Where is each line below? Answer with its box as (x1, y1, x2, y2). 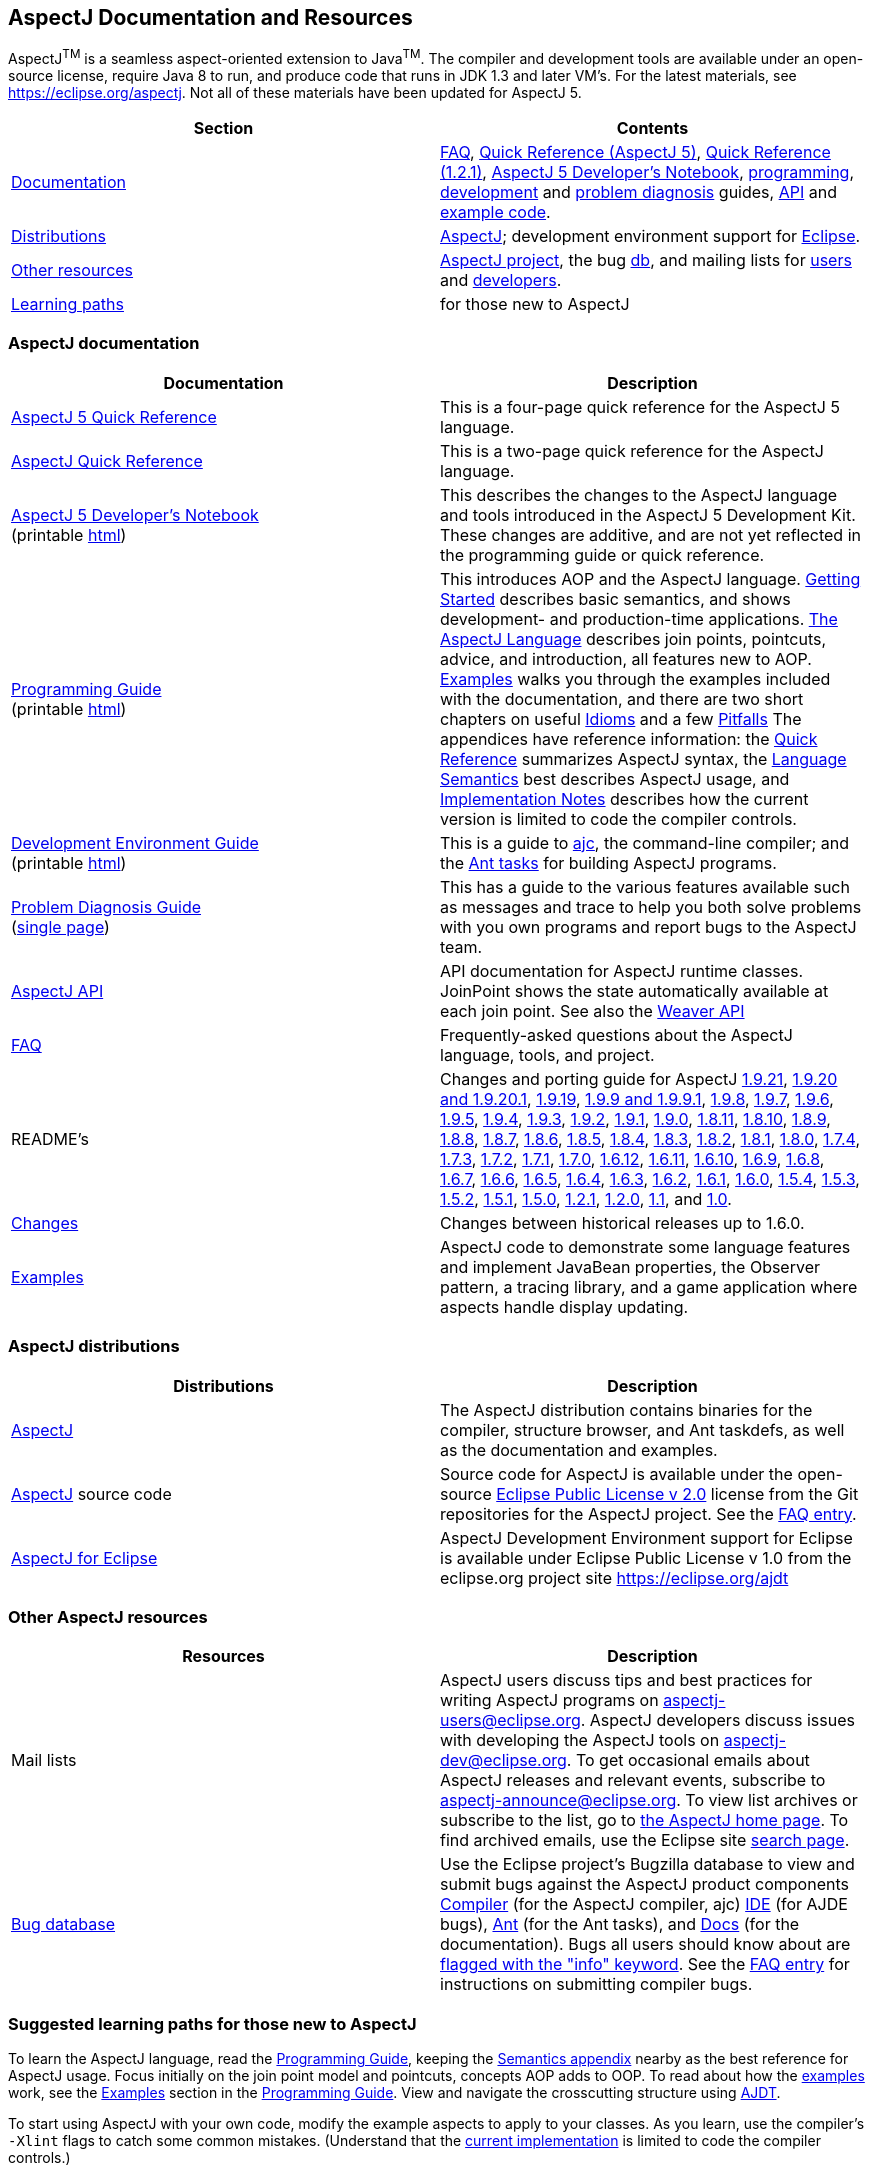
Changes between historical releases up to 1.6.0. (440, 1212, 805, 1233)
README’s (11, 1128, 89, 1149)
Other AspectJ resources (8, 1606, 208, 1627)
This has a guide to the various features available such (440, 876, 850, 897)
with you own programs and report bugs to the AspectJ (440, 916, 857, 937)
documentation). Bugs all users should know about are (440, 1934, 851, 1955)
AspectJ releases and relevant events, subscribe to (440, 1770, 826, 1791)
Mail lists (11, 1750, 77, 1771)
